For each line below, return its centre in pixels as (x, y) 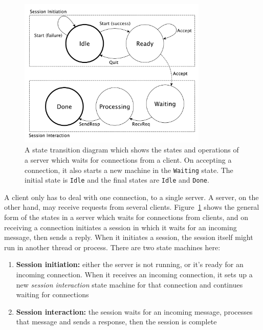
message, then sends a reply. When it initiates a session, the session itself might (129, 237)
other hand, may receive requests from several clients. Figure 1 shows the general (132, 207)
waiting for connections (52, 294)
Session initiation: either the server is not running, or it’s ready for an (130, 264)
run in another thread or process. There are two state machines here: (112, 247)
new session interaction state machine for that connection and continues (129, 284)
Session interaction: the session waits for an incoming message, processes (134, 311)
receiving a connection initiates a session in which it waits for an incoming (120, 227)
